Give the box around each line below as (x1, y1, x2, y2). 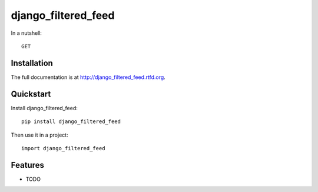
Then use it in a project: (11, 131, 68, 138)
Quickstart (11, 89, 51, 99)
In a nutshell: (11, 29, 42, 37)
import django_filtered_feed (21, 145, 105, 151)
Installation (11, 58, 53, 68)
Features (11, 160, 44, 170)
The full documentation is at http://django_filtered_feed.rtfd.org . (11, 74, 166, 81)
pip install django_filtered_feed (21, 118, 121, 125)
